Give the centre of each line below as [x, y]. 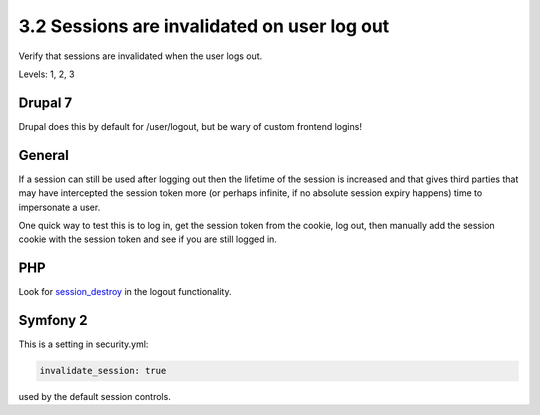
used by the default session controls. [95, 397]
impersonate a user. [59, 207]
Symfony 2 [53, 320]
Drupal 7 [45, 102]
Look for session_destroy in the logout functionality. [125, 292]
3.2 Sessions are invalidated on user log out [204, 26]
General [44, 155]
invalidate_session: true [103, 371]
